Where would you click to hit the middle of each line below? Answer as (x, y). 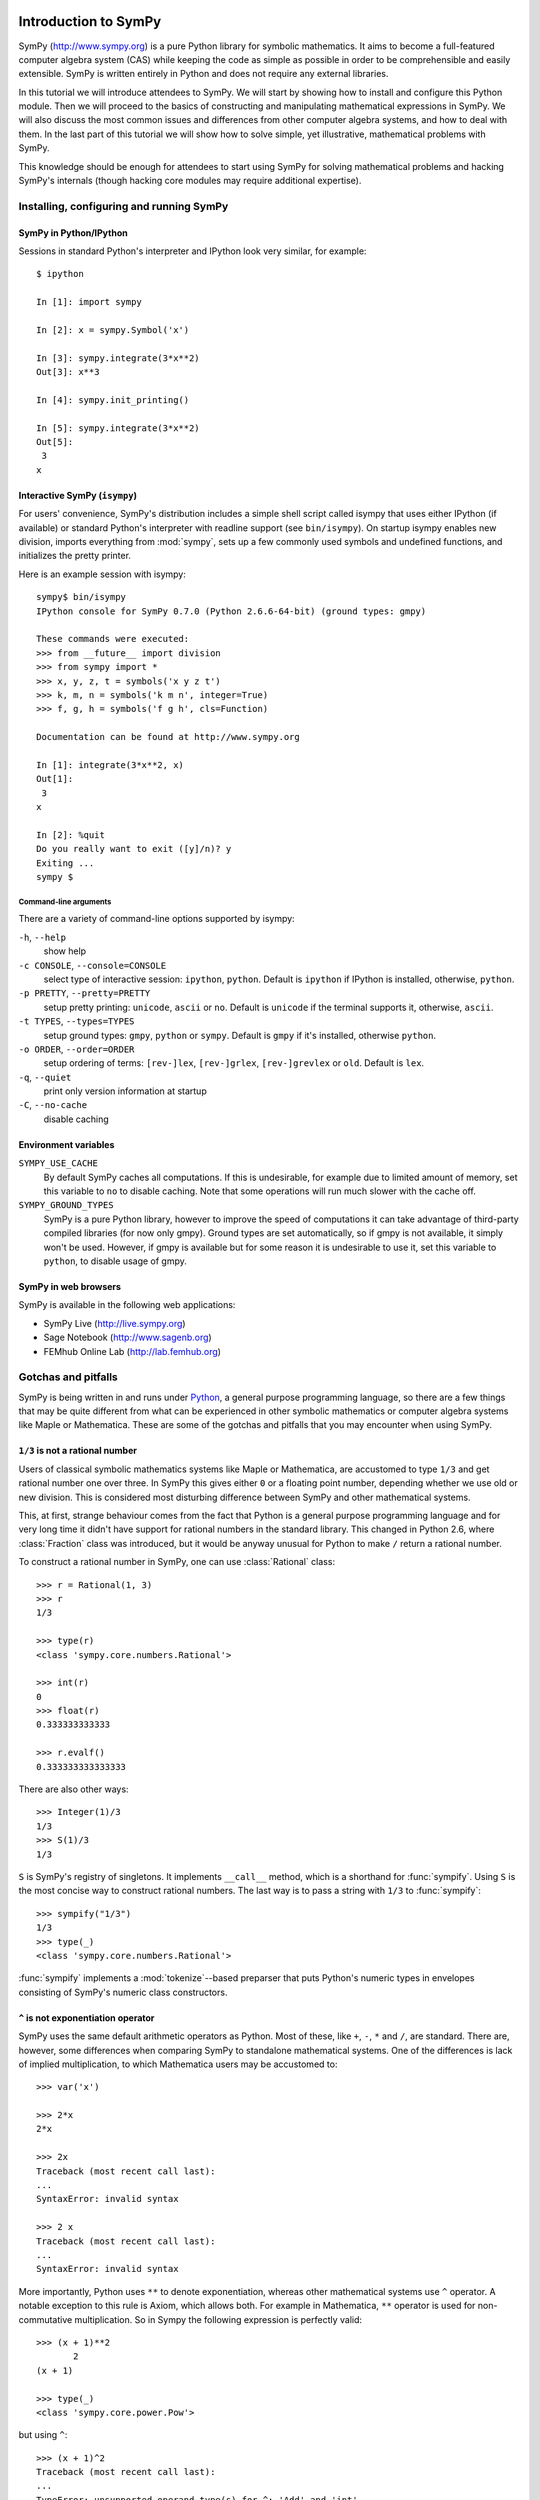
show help (65, 951)
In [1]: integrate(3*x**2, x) (110, 764)
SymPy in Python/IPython (73, 232)
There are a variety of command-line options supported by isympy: (156, 919)
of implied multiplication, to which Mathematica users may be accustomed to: (178, 2064)
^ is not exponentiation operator (86, 2017)
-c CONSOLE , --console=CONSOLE (92, 965)
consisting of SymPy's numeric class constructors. (123, 1992)
